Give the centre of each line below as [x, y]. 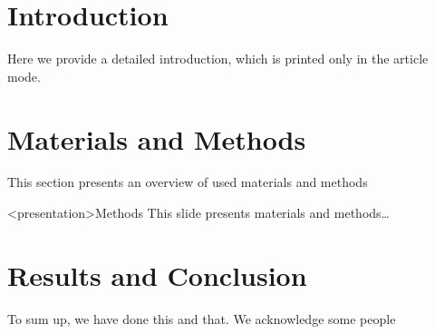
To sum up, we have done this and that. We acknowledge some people [202, 318]
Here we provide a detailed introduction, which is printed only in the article [218, 59]
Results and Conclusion [157, 275]
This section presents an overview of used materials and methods [188, 182]
